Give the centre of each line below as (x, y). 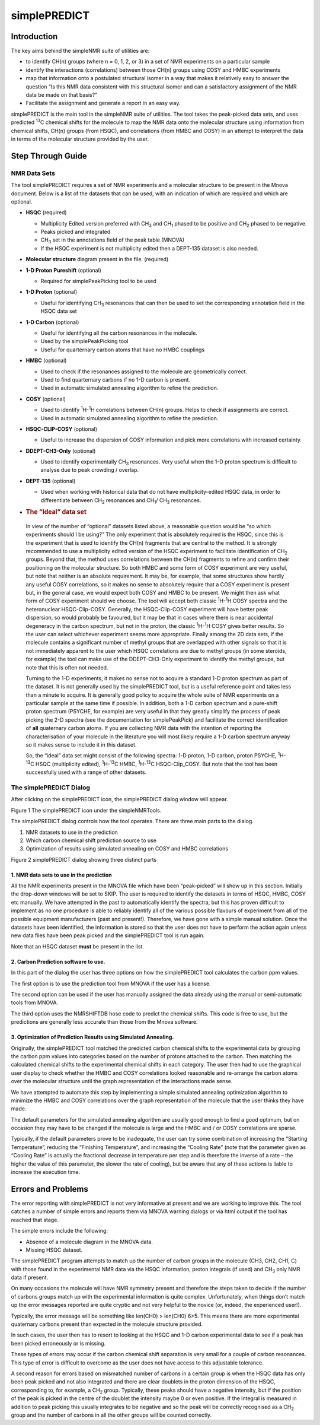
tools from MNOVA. (35, 1002)
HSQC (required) (47, 212)
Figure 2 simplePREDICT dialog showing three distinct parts (84, 859)
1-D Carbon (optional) (52, 322)
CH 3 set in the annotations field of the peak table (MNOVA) (113, 241)
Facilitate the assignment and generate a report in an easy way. (103, 103)
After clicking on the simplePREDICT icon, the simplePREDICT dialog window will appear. (119, 799)
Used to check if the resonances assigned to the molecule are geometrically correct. (144, 372)
